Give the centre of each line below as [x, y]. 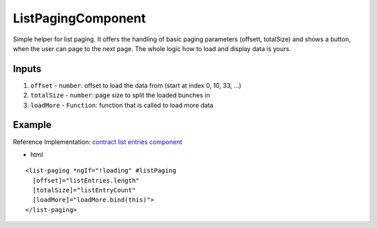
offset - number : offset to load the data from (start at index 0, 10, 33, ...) [136, 85]
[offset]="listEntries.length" [86, 180]
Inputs [27, 69]
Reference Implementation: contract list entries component [98, 142]
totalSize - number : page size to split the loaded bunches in [120, 95]
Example [32, 125]
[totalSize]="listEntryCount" [84, 190]
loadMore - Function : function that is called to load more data [122, 105]
